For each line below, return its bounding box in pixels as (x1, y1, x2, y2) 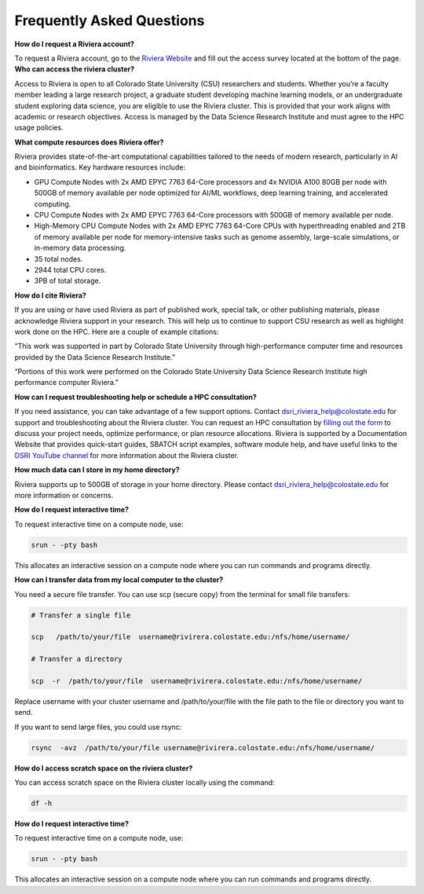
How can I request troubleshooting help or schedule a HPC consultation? (14, 392, 257, 401)
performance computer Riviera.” (14, 378, 119, 387)
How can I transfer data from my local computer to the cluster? (14, 575, 224, 584)
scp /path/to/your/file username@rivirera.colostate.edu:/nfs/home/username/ (31, 632, 350, 642)
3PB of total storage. (34, 276, 101, 286)
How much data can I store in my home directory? (14, 465, 180, 474)
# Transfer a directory (31, 654, 123, 664)
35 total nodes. (34, 254, 83, 263)
